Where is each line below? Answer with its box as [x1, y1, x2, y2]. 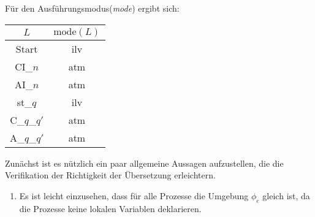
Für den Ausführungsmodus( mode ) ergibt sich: [5, 2, 180, 14]
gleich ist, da [262, 189, 310, 202]
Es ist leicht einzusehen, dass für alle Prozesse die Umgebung [19, 189, 249, 202]
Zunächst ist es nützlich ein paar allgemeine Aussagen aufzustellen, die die [5, 156, 284, 169]
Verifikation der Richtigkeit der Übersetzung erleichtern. [5, 169, 216, 181]
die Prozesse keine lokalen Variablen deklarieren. [19, 202, 202, 215]
